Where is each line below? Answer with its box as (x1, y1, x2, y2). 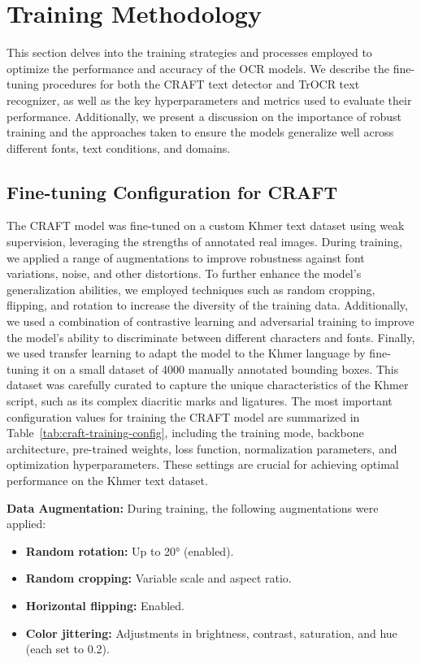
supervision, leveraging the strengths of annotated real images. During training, (7, 233, 402, 250)
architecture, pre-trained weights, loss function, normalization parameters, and (7, 440, 397, 457)
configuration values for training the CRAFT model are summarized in (7, 408, 360, 425)
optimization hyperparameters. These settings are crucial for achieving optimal (7, 456, 399, 473)
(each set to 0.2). (25, 640, 110, 657)
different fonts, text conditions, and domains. (7, 139, 231, 156)
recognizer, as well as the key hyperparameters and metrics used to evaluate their (7, 91, 412, 108)
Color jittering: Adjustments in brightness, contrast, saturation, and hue (25, 624, 397, 641)
